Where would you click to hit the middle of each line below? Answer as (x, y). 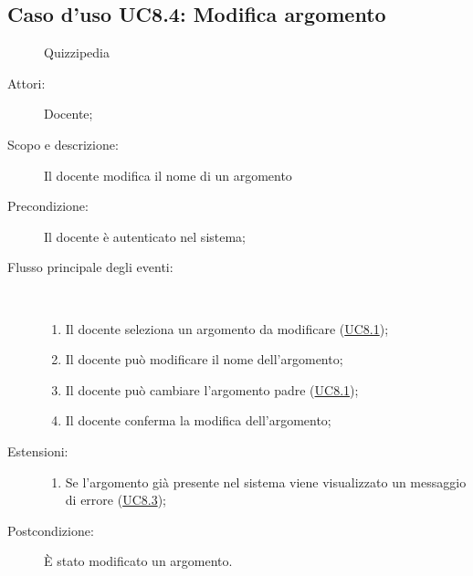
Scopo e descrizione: (63, 144)
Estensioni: (38, 450)
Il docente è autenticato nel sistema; (145, 236)
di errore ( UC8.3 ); (116, 500)
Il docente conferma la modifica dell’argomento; (198, 420)
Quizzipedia (77, 52)
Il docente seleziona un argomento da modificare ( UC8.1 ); (227, 328)
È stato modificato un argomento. (138, 561)
